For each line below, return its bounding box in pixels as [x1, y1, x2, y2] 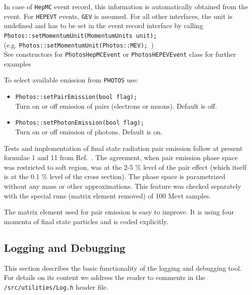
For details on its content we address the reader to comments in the [4, 272, 205, 282]
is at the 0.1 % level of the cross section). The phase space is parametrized [4, 171, 225, 181]
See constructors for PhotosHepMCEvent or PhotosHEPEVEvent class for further [4, 49, 236, 59]
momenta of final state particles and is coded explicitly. [4, 216, 168, 226]
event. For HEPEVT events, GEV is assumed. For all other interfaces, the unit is [4, 11, 233, 21]
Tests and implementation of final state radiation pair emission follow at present [4, 143, 243, 153]
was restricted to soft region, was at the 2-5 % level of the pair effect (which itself [4, 162, 247, 172]
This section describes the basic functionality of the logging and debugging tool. [4, 262, 242, 273]
